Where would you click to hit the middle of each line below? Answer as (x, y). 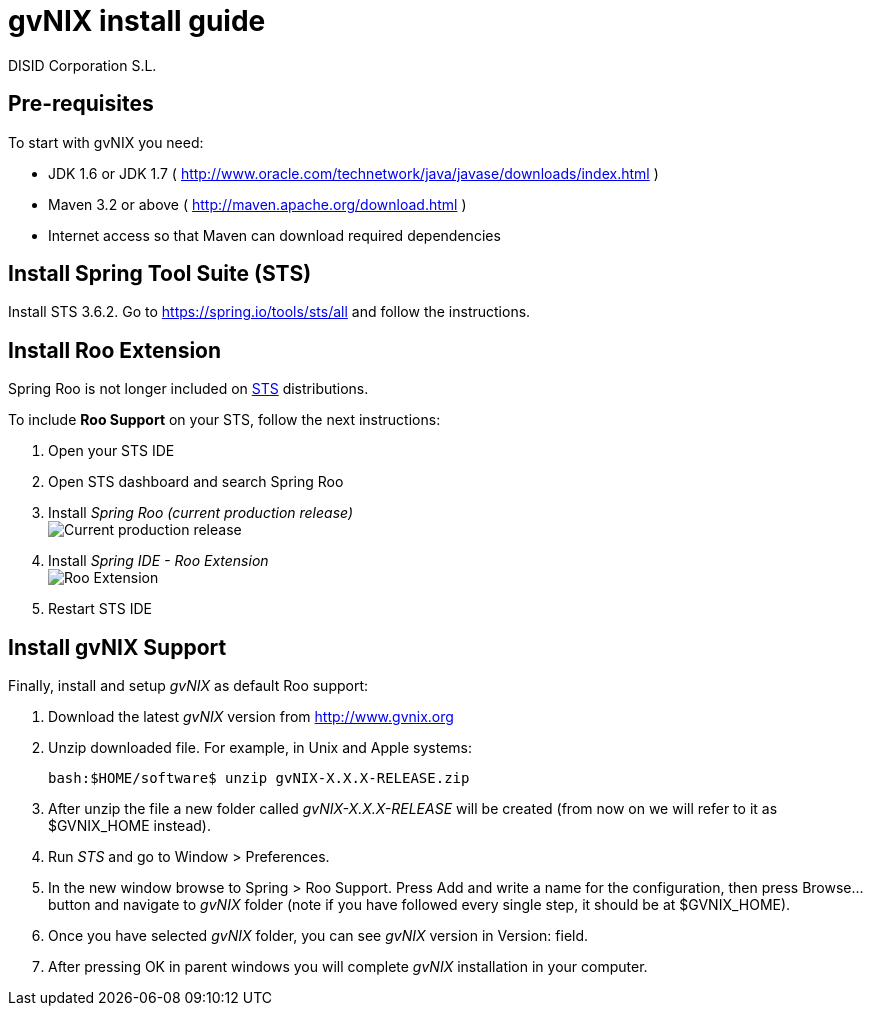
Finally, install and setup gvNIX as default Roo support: (188, 686)
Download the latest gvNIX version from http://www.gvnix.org (251, 717)
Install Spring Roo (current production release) (201, 513)
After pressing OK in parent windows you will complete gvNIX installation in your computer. (348, 967)
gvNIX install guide (137, 21)
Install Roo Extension (115, 350)
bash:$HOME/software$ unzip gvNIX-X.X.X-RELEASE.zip (259, 778)
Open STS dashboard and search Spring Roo (196, 482)
